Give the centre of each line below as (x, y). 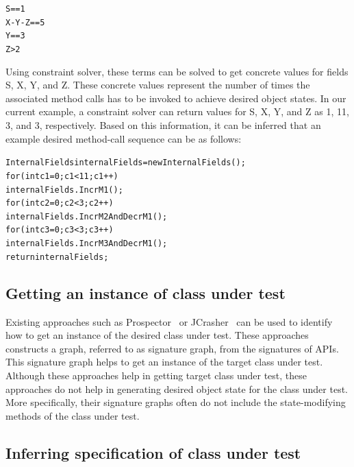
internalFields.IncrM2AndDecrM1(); (87, 216)
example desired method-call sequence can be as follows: (124, 138)
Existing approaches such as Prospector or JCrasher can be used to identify (169, 321)
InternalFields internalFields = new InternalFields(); (126, 163)
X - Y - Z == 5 (25, 22)
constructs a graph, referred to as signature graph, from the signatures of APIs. (172, 348)
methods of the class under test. (73, 415)
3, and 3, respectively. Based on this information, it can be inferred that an (163, 125)
